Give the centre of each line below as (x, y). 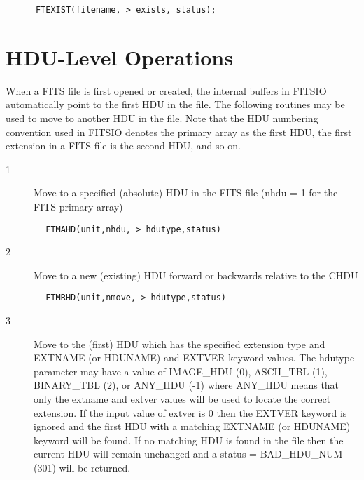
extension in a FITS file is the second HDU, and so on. (123, 146)
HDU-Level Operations (119, 56)
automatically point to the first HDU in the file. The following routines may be (175, 104)
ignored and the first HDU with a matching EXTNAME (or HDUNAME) (192, 426)
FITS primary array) (78, 206)
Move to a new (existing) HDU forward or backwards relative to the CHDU (196, 275)
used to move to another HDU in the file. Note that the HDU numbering (162, 118)
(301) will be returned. (82, 467)
